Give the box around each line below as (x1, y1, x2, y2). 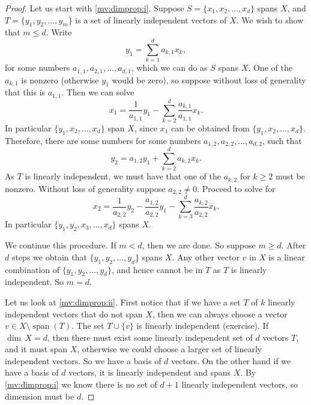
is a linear (268, 250, 305, 263)
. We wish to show (236, 13, 304, 26)
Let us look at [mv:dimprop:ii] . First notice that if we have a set (5, 295, 241, 308)
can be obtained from (171, 121, 250, 134)
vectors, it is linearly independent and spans (68, 366, 231, 379)
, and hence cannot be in (112, 263, 203, 275)
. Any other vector (172, 250, 240, 263)
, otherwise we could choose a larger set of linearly (77, 343, 262, 355)
